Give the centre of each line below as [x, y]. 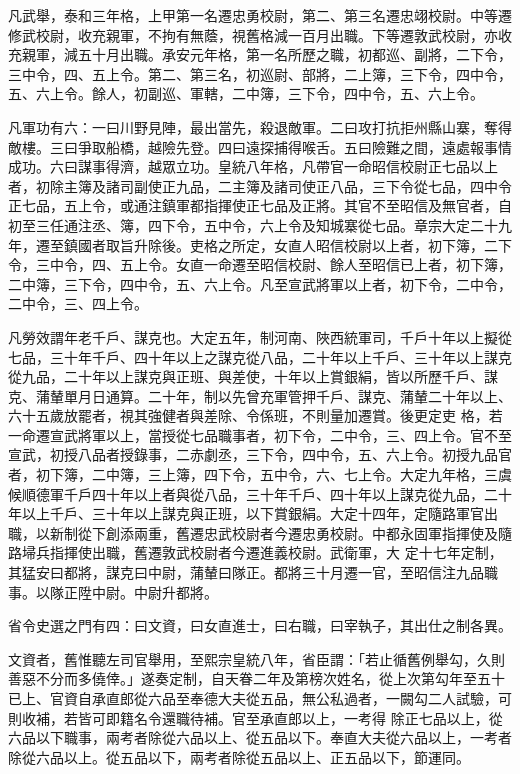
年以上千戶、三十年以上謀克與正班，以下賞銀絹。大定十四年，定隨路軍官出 [253, 513]
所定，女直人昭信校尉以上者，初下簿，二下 [371, 244]
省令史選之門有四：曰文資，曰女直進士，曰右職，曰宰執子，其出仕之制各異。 [260, 625]
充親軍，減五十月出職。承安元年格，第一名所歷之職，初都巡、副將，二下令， [260, 54]
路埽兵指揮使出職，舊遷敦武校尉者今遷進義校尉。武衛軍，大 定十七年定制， [255, 552]
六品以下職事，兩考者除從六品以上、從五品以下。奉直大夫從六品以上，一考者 [260, 737]
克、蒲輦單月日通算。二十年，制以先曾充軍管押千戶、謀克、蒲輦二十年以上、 [260, 395]
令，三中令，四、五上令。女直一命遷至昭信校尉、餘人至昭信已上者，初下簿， [260, 264]
